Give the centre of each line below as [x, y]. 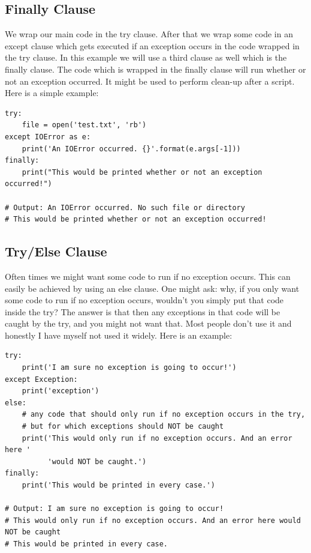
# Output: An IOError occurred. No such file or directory [125, 207]
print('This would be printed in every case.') [118, 485]
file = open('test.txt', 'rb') [84, 125]
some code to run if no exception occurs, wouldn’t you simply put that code [144, 300]
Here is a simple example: [52, 93]
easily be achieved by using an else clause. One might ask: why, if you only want [152, 288]
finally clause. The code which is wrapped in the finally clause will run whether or [155, 69]
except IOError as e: [48, 137]
